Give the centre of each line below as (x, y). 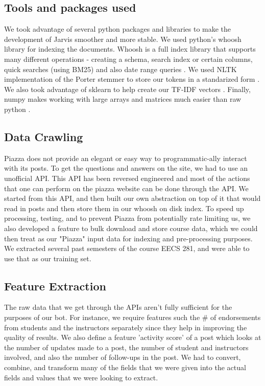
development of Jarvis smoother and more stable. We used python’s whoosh (123, 39)
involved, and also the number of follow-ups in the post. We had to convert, (123, 357)
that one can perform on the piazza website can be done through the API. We (126, 188)
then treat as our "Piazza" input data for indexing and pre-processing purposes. (128, 238)
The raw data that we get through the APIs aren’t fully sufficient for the (118, 307)
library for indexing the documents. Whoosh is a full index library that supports (130, 49)
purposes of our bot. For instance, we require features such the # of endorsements (132, 317)
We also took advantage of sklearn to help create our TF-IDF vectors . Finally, (127, 89)
